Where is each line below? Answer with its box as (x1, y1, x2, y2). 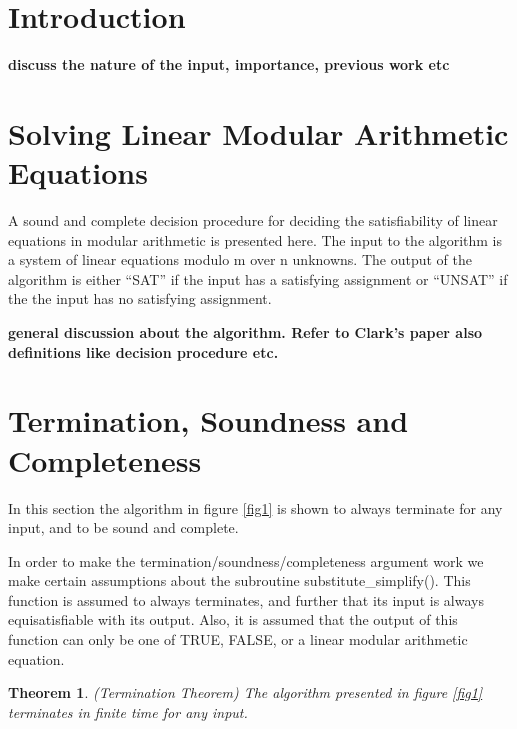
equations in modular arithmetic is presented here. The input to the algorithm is (8, 229, 503, 250)
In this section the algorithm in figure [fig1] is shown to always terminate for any (8, 497, 503, 518)
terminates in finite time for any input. (8, 701, 248, 722)
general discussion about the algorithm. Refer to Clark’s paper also (8, 322, 483, 342)
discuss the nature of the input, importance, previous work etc (8, 54, 450, 75)
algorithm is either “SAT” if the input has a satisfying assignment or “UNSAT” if (8, 268, 508, 289)
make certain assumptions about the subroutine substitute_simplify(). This (8, 570, 471, 591)
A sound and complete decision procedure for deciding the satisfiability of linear (8, 210, 498, 231)
